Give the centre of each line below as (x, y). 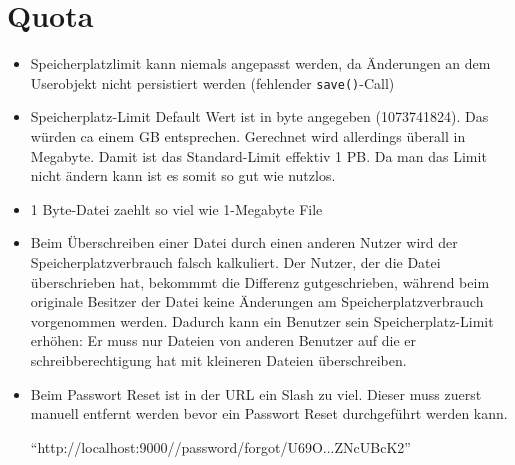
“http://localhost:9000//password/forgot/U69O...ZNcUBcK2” (220, 446)
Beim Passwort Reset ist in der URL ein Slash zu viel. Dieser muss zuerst (256, 393)
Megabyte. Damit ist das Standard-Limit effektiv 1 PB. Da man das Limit (258, 155)
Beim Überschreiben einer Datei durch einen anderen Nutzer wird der (244, 242)
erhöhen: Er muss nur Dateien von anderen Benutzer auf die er (223, 340)
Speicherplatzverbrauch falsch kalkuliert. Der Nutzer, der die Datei (235, 261)
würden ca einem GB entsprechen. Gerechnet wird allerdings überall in (248, 135)
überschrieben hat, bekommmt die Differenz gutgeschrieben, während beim (260, 281)
